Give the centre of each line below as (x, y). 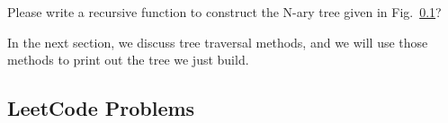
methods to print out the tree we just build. (128, 60)
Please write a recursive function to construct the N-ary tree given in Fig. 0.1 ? (224, 12)
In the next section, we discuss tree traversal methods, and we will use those (218, 42)
